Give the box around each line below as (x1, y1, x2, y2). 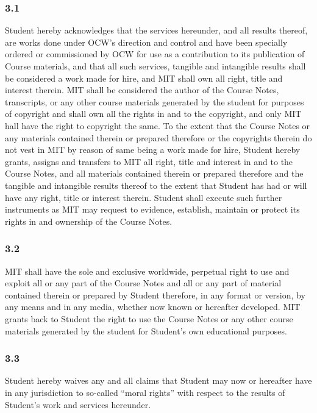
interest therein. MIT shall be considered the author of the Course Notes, (5, 83, 279, 96)
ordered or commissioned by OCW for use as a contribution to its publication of (5, 48, 305, 60)
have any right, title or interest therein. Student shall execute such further (5, 191, 282, 203)
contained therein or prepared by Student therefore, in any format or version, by (5, 288, 305, 301)
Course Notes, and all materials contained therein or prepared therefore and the (5, 167, 304, 180)
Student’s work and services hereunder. (5, 398, 151, 411)
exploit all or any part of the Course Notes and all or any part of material (5, 277, 282, 289)
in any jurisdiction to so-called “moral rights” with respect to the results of (5, 386, 285, 398)
